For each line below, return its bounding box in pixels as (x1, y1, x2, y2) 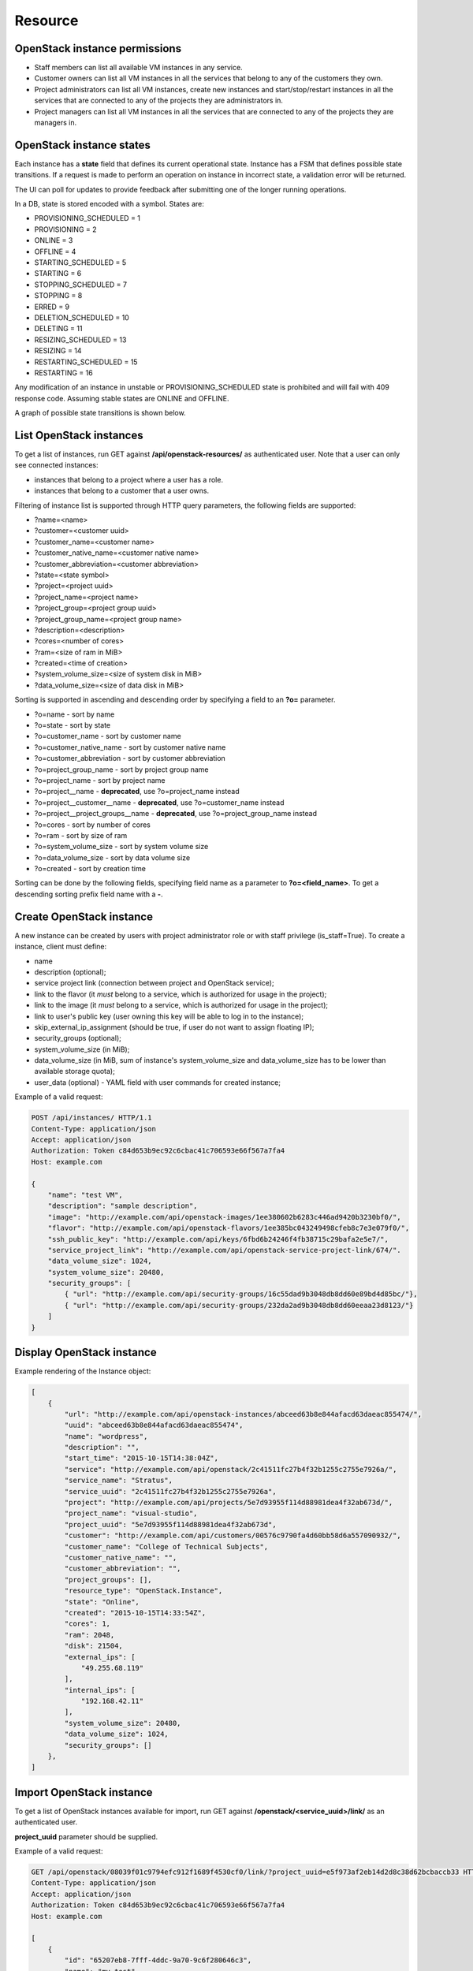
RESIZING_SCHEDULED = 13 (34, 335, 127, 345)
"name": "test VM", (47, 1190, 124, 1199)
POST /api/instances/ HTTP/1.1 (31, 1113, 153, 1123)
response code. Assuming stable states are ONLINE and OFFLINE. (14, 393, 229, 403)
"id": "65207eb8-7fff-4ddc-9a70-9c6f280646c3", (64, 1956, 252, 1965)
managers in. (34, 118, 77, 128)
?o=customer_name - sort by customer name (34, 732, 181, 741)
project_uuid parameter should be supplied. (14, 1831, 158, 1841)
